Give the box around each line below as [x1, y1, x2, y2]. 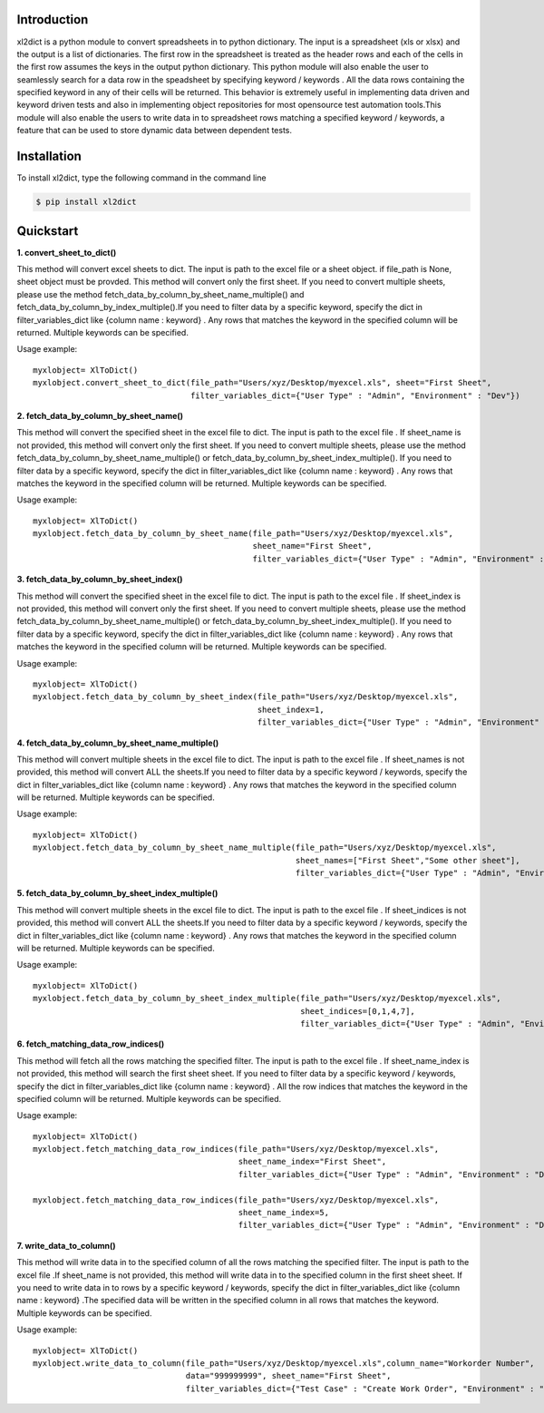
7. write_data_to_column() [16, 1240, 116, 1251]
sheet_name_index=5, [238, 1207, 330, 1218]
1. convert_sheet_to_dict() [16, 247, 117, 258]
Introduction [16, 12, 89, 27]
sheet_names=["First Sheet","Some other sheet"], [295, 855, 520, 865]
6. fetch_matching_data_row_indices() [16, 1038, 165, 1049]
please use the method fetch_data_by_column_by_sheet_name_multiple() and [16, 288, 305, 299]
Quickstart [16, 223, 79, 239]
